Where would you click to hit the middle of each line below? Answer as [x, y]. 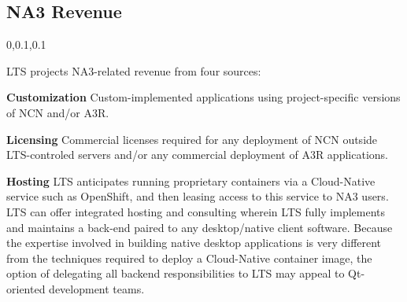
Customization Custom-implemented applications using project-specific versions [203, 97]
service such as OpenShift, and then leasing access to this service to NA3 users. [198, 196]
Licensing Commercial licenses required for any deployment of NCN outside [192, 139]
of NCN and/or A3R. [58, 112]
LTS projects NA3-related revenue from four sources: [134, 70]
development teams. [97, 288]
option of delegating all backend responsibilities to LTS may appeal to [176, 273]
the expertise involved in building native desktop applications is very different [194, 243]
